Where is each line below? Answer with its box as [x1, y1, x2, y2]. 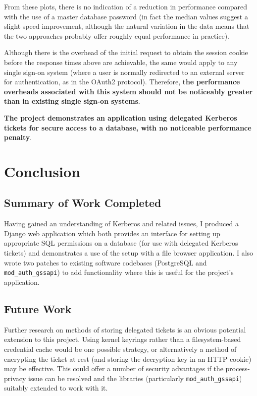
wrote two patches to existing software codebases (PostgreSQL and [4, 257, 207, 267]
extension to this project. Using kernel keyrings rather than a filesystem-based [4, 334, 241, 344]
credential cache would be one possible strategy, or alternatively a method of [4, 343, 237, 354]
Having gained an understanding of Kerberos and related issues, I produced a [4, 218, 239, 229]
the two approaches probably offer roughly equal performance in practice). [4, 30, 229, 41]
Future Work [4, 301, 72, 316]
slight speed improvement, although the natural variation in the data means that [4, 21, 250, 31]
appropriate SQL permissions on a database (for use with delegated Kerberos [4, 238, 238, 248]
